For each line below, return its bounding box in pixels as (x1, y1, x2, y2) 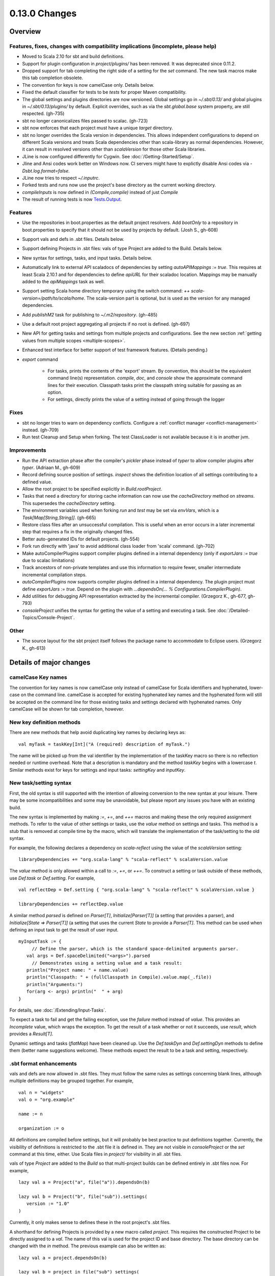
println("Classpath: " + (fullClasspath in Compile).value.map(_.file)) (26, 974, 212, 980)
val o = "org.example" (18, 1097, 75, 1102)
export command (22, 356, 59, 362)
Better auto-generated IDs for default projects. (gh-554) (22, 536, 140, 542)
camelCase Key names (9, 674, 67, 681)
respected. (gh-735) (22, 110, 65, 117)
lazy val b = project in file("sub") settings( (18, 1269, 140, 1275)
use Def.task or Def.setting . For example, (9, 875, 95, 881)
